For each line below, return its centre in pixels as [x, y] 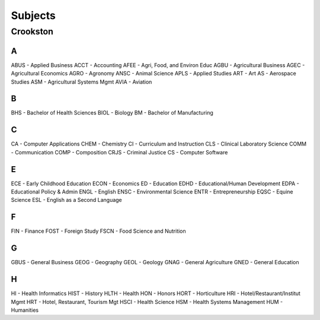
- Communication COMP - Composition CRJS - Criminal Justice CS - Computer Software [119, 152]
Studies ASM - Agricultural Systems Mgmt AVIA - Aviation [81, 82]
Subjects [33, 15]
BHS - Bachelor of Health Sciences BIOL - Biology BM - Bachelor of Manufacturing [112, 113]
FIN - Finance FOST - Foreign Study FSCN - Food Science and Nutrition [98, 231]
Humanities [25, 310]
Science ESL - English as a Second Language [67, 200]
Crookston [32, 31]
